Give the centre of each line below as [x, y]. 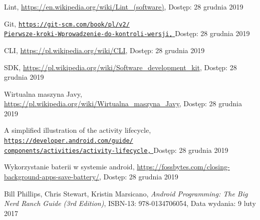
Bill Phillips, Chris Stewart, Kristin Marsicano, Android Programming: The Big [126, 193]
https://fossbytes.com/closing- [183, 167]
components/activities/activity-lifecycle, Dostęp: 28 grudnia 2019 [116, 150]
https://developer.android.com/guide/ [69, 141]
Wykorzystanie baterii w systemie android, [69, 167]
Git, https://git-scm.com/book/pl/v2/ [67, 23]
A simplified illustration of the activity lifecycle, [78, 130]
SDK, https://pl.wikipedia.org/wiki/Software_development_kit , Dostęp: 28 [120, 67]
